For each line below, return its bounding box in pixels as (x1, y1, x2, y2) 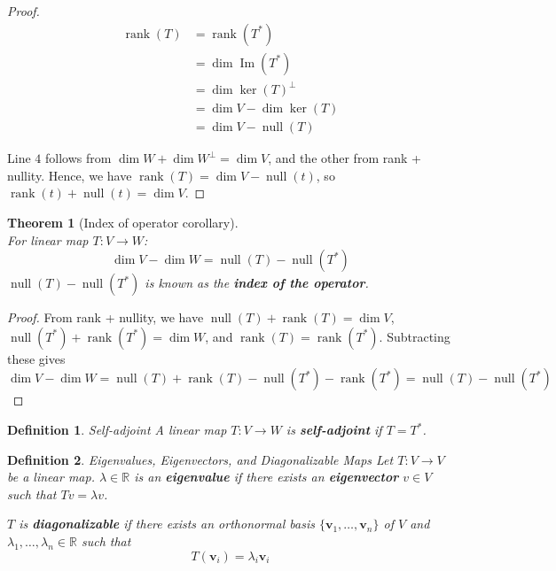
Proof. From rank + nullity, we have (7, 308, 204, 327)
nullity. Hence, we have (7, 166, 132, 184)
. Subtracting (379, 327, 450, 345)
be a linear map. (7, 467, 95, 486)
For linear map (7, 230, 89, 249)
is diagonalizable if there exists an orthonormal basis (19, 514, 315, 533)
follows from (44, 149, 112, 167)
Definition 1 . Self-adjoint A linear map (7, 421, 227, 438)
